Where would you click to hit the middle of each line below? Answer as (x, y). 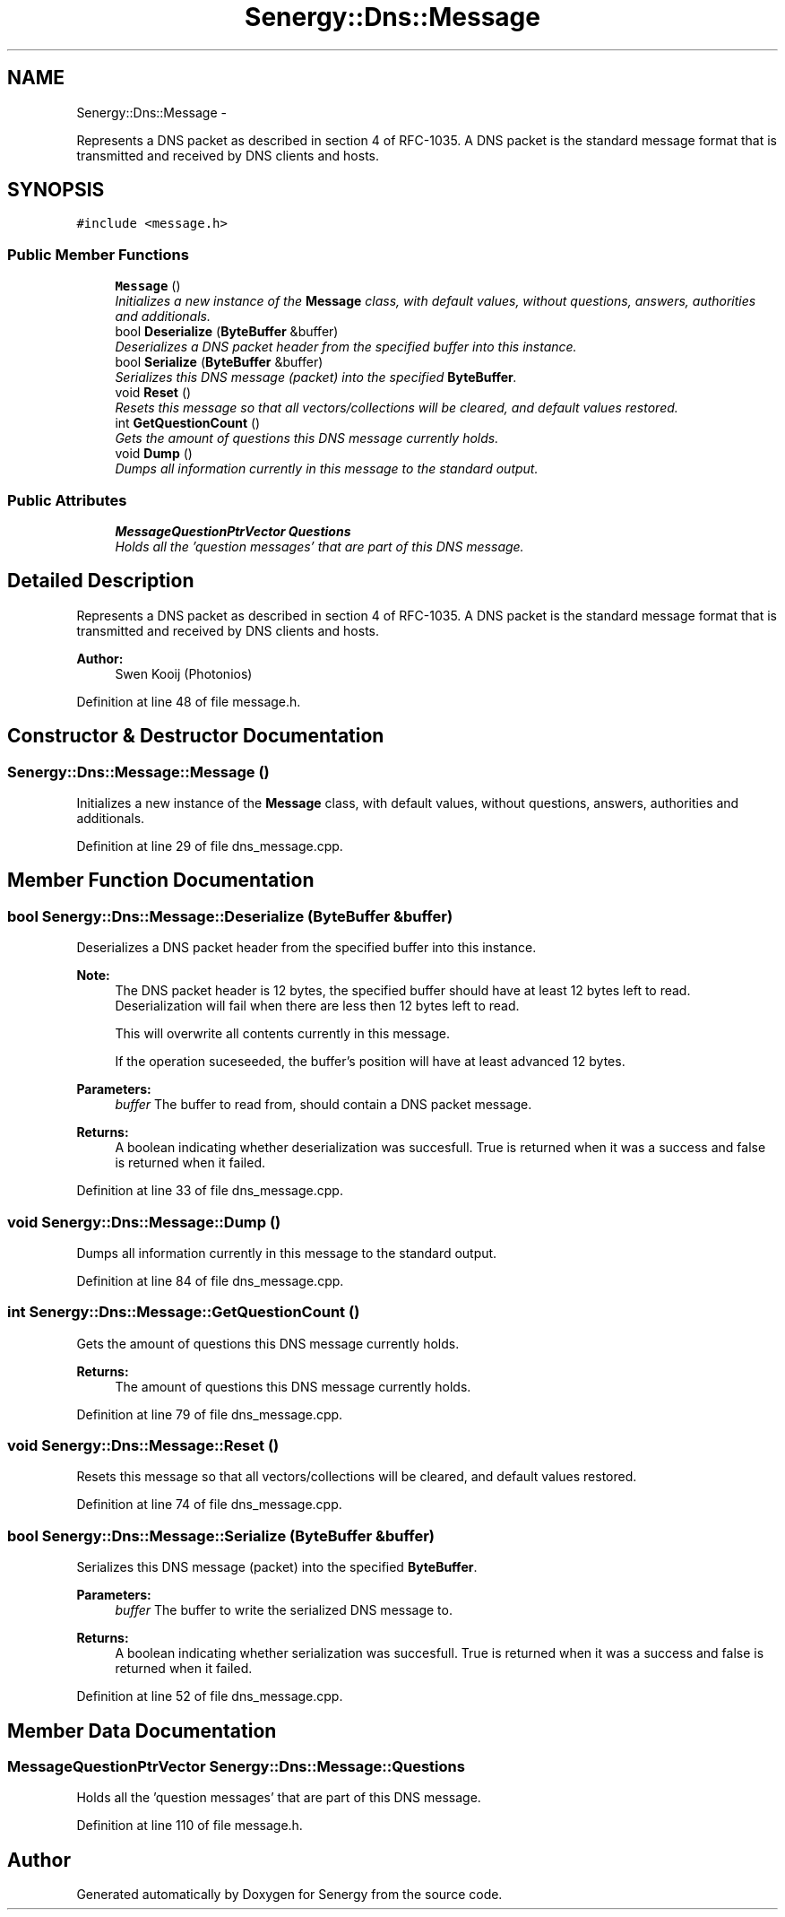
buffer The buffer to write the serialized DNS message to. (284, 1610)
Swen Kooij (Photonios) (184, 673)
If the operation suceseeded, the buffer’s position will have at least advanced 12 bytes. (370, 1062)
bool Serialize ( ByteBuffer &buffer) (219, 362)
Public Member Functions (98, 254)
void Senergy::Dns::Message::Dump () (144, 1222)
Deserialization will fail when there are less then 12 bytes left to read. (317, 1006)
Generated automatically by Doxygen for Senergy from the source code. (289, 1895)
